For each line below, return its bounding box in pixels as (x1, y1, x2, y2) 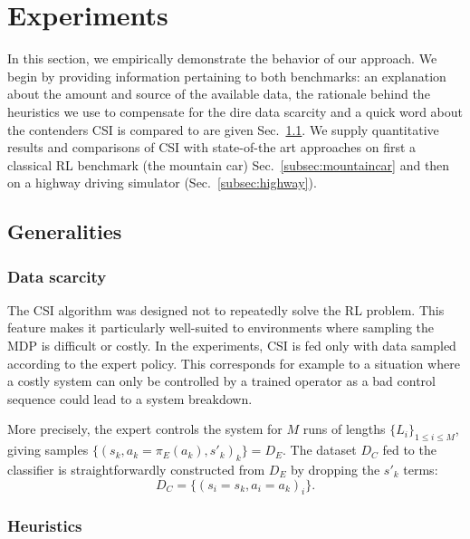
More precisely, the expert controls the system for (7, 419, 283, 438)
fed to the (382, 440, 436, 459)
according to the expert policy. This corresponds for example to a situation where (7, 353, 460, 372)
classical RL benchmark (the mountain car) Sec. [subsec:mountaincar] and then (7, 155, 450, 174)
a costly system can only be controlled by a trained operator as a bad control (7, 371, 436, 390)
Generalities (7, 217, 122, 245)
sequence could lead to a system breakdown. (7, 389, 253, 408)
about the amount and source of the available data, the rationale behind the (7, 84, 430, 103)
